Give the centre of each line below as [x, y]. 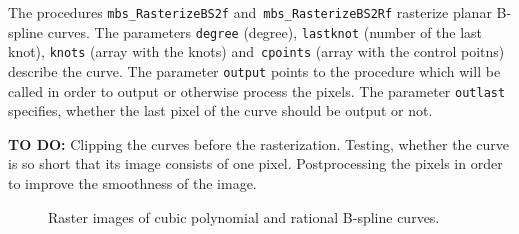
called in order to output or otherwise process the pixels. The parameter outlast [257, 90]
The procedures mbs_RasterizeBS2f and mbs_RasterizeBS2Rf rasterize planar [250, 12]
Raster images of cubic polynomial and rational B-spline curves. [244, 216]
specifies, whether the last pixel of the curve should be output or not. [220, 110]
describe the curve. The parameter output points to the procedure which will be [254, 70]
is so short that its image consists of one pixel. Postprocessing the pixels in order [255, 163]
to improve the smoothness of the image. [132, 183]
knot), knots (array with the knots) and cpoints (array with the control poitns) [256, 51]
